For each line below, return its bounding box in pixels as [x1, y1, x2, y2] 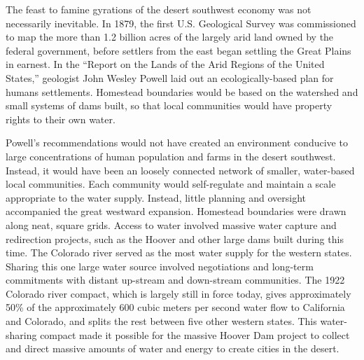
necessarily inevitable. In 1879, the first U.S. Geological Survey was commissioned [6, 15, 356, 30]
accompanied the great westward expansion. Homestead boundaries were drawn [6, 204, 346, 219]
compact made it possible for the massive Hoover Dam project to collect [40, 327, 350, 342]
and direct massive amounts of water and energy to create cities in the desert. [6, 341, 339, 356]
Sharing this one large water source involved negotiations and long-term [6, 258, 314, 273]
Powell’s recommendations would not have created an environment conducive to [6, 135, 348, 150]
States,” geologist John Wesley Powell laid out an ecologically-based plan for [6, 70, 334, 85]
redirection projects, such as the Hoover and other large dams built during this [6, 231, 344, 246]
